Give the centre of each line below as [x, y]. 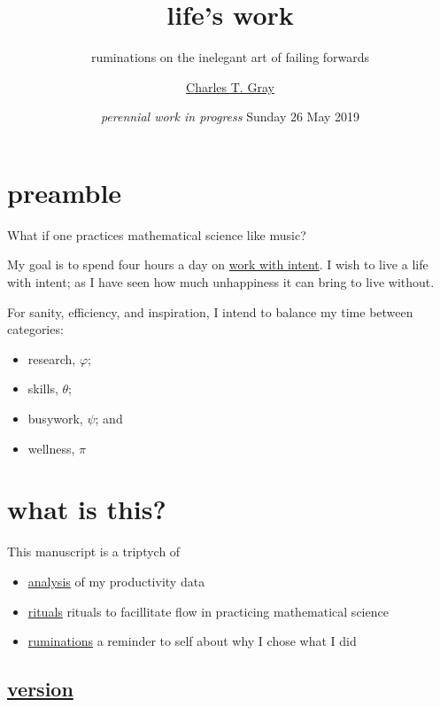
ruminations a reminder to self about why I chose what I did [192, 641]
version [40, 689]
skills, [43, 388]
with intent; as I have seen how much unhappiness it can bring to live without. [221, 282]
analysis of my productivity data [116, 581]
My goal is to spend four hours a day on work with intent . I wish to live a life [218, 264]
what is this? [87, 509]
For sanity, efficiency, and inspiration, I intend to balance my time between [210, 311]
